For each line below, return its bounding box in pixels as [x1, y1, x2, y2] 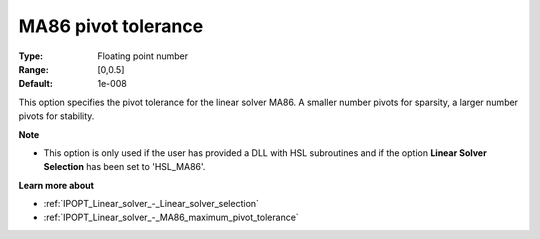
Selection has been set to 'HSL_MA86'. [43, 161, 206, 173]
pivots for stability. [18, 110, 95, 122]
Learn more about [18, 179, 95, 191]
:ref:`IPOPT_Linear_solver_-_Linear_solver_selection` [43, 198, 260, 210]
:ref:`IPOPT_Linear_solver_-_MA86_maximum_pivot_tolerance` [43, 211, 299, 224]
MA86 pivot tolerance [18, 15, 204, 37]
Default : [18, 78, 54, 90]
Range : [18, 63, 49, 75]
